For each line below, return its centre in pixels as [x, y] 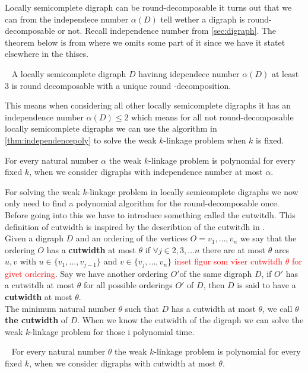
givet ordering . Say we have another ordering [86, 273]
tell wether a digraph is [203, 19]
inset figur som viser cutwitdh [228, 261]
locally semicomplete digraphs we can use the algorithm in [111, 128]
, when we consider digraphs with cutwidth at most [123, 363]
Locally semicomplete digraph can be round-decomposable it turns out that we [148, 7]
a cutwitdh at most [40, 285]
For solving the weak [42, 191]
